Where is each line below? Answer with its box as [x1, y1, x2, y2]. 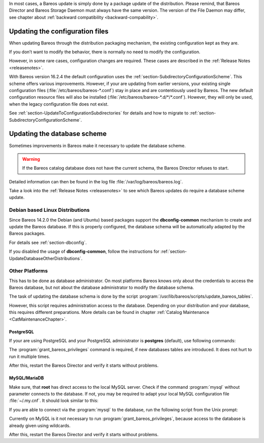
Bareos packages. [9, 230, 46, 237]
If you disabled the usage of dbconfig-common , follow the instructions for [9, 248, 160, 254]
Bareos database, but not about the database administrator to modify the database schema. [9, 285, 194, 290]
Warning [22, 156, 40, 162]
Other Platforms [9, 267, 48, 274]
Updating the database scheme [9, 130, 107, 138]
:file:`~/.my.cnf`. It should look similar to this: [9, 398, 99, 403]
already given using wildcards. [9, 422, 71, 428]
